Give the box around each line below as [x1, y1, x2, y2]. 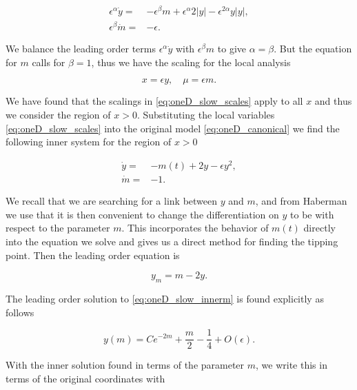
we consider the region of [6, 107, 111, 121]
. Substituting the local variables [136, 107, 275, 121]
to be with [290, 207, 334, 221]
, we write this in [256, 358, 327, 372]
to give [217, 41, 247, 56]
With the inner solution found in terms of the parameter [6, 358, 245, 372]
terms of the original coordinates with [6, 371, 165, 385]
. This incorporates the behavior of [121, 220, 269, 235]
